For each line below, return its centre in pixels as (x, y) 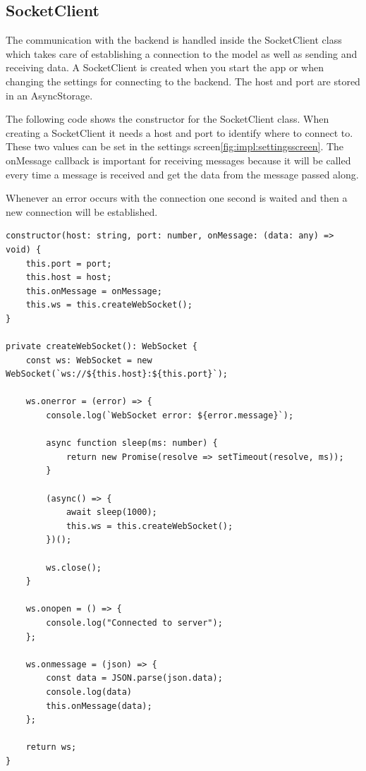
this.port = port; (69, 263)
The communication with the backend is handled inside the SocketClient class (174, 40)
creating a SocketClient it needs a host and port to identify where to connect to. (179, 132)
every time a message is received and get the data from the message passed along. (182, 174)
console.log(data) (89, 692)
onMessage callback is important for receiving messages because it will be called (178, 160)
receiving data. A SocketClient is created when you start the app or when (165, 67)
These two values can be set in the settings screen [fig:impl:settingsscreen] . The (175, 146)
